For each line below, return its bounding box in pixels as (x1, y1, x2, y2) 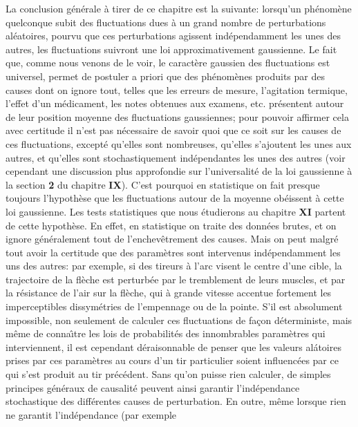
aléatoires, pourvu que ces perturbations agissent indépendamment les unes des (6, 28, 341, 43)
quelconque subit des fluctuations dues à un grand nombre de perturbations (6, 15, 326, 29)
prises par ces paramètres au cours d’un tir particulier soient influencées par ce (6, 353, 339, 368)
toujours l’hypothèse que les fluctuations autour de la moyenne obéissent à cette (6, 191, 344, 205)
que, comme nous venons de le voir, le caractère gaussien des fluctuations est (6, 55, 330, 70)
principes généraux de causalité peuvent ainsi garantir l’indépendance (6, 380, 300, 395)
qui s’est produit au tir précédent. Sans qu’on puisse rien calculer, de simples (6, 367, 331, 381)
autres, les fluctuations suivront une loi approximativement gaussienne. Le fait (6, 41, 337, 56)
